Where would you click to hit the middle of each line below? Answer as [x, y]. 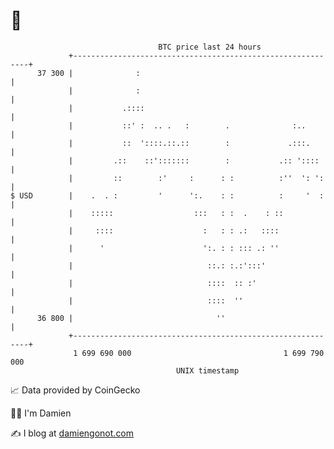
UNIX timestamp [207, 370]
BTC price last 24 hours [210, 47]
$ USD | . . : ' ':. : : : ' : [167, 195]
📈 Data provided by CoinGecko [75, 390]
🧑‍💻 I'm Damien [41, 413]
